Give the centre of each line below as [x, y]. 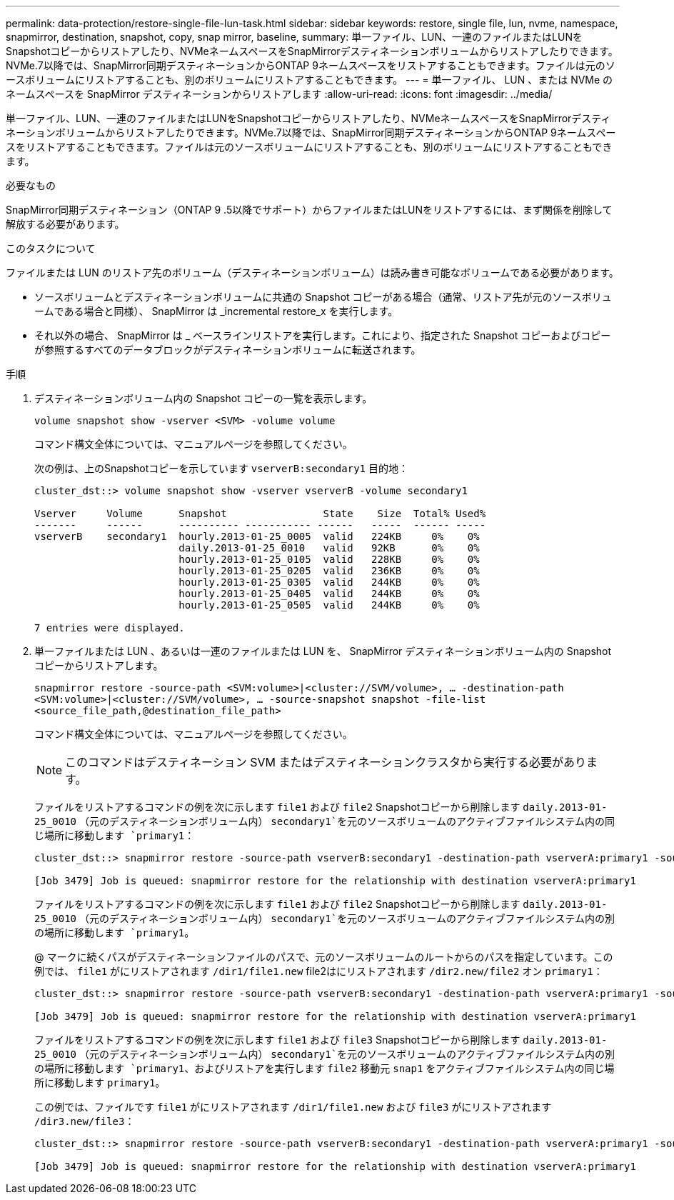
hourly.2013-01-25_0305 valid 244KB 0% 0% [329, 582]
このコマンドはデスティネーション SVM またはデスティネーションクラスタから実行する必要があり [326, 762]
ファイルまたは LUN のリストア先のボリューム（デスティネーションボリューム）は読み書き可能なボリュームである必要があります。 [312, 272]
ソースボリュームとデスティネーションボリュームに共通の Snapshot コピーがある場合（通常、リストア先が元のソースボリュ [323, 297]
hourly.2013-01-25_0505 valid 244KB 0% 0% [329, 605]
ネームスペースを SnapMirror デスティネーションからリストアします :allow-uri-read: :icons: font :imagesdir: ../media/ [279, 94]
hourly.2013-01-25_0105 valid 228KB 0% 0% [329, 559]
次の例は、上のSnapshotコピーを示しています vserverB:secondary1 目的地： [221, 468]
